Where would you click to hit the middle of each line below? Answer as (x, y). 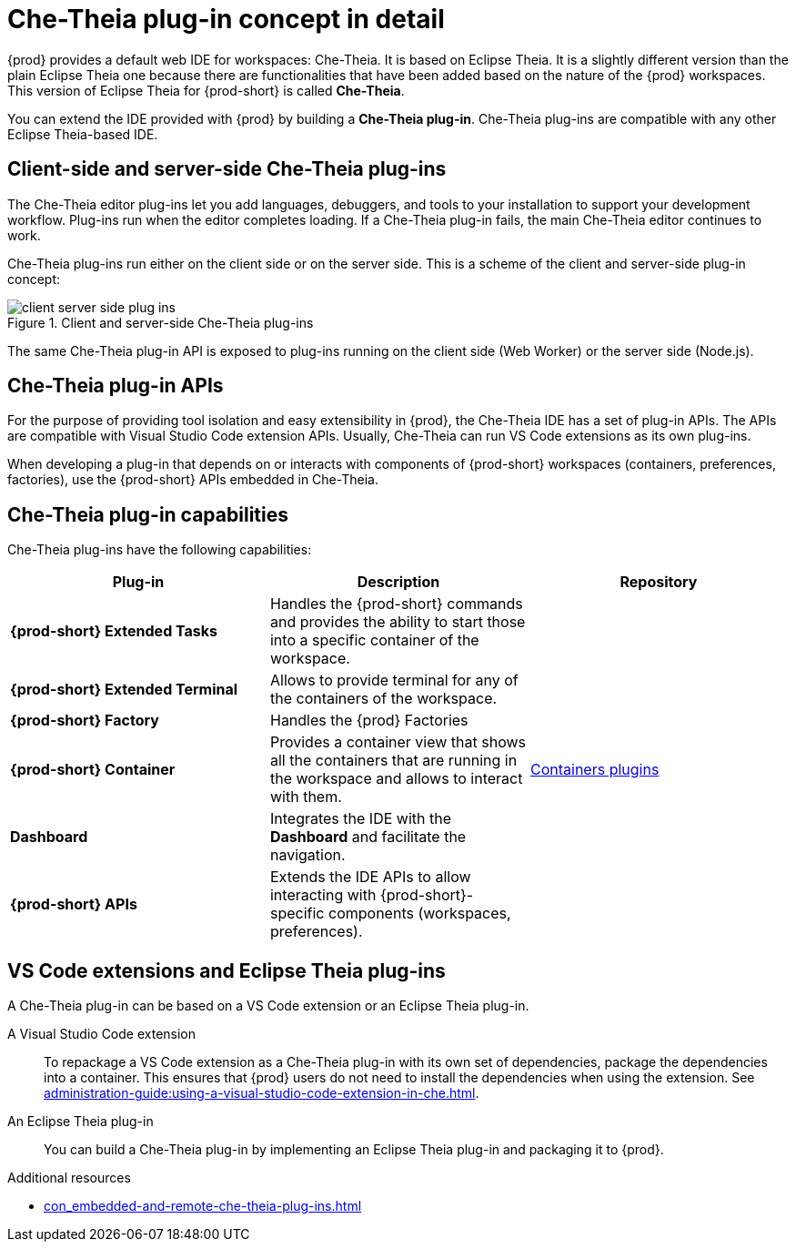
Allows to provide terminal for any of (394, 680)
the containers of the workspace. (383, 699)
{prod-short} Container (93, 770)
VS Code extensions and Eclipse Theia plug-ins (227, 970)
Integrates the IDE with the (360, 819)
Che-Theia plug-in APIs (116, 386)
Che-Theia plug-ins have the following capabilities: (160, 550)
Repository (659, 582)
